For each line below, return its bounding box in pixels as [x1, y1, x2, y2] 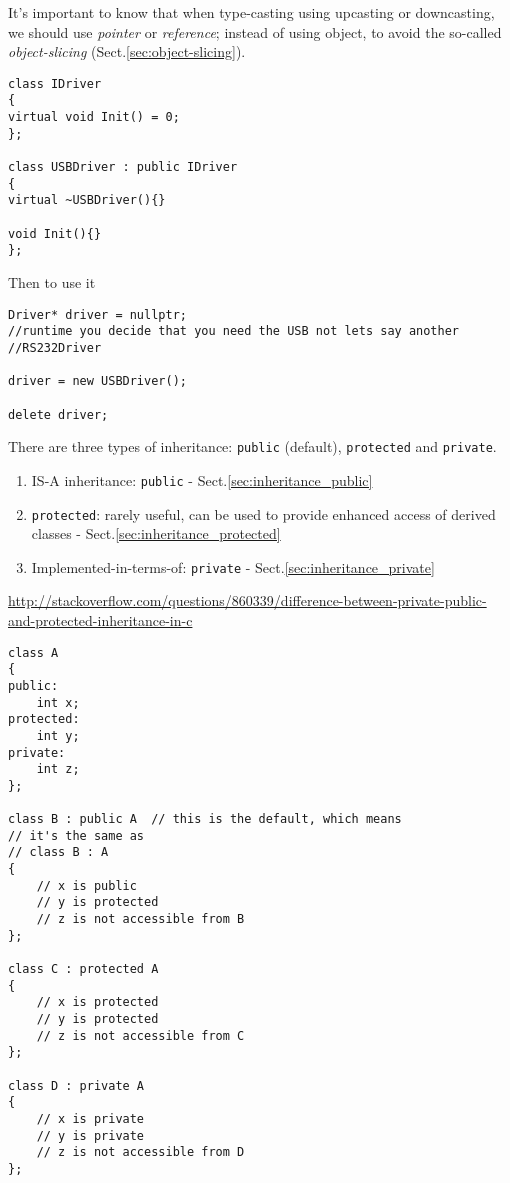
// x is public [36, 878, 137, 893]
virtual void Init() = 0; [8, 110, 180, 125]
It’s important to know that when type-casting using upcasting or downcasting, [8, 2, 495, 22]
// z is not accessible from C [36, 1028, 245, 1043]
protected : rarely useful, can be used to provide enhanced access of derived [31, 503, 496, 524]
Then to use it [8, 272, 96, 292]
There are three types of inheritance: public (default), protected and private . [8, 436, 497, 457]
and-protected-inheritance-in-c [8, 610, 193, 630]
